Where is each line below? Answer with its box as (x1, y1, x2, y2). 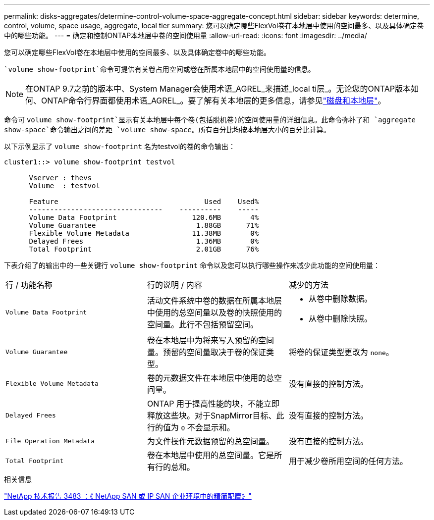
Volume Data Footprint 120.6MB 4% (29, 213, 259, 221)
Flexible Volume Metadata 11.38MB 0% (29, 229, 259, 237)
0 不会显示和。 (181, 422, 235, 432)
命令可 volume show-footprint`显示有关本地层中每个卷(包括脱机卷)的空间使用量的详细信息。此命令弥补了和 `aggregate (4, 115, 416, 124)
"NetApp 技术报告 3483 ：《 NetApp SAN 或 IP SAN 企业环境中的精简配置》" (4, 492, 252, 500)
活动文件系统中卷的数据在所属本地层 (147, 296, 282, 306)
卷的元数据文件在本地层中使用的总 (147, 373, 274, 383)
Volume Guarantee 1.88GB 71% (29, 221, 259, 229)
